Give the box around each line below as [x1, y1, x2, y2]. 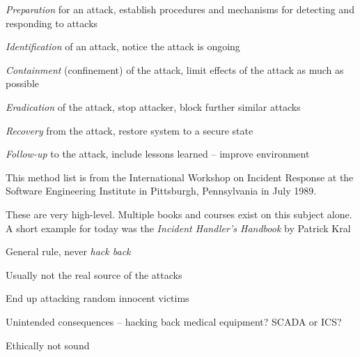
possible [6, 76, 39, 91]
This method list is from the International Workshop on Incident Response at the [6, 169, 354, 184]
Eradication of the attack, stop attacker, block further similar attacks [6, 99, 301, 114]
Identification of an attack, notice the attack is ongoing [6, 39, 240, 54]
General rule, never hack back [6, 244, 131, 259]
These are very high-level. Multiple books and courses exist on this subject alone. [6, 206, 352, 221]
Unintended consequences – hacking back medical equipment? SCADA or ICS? [6, 314, 342, 328]
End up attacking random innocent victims [6, 291, 189, 305]
